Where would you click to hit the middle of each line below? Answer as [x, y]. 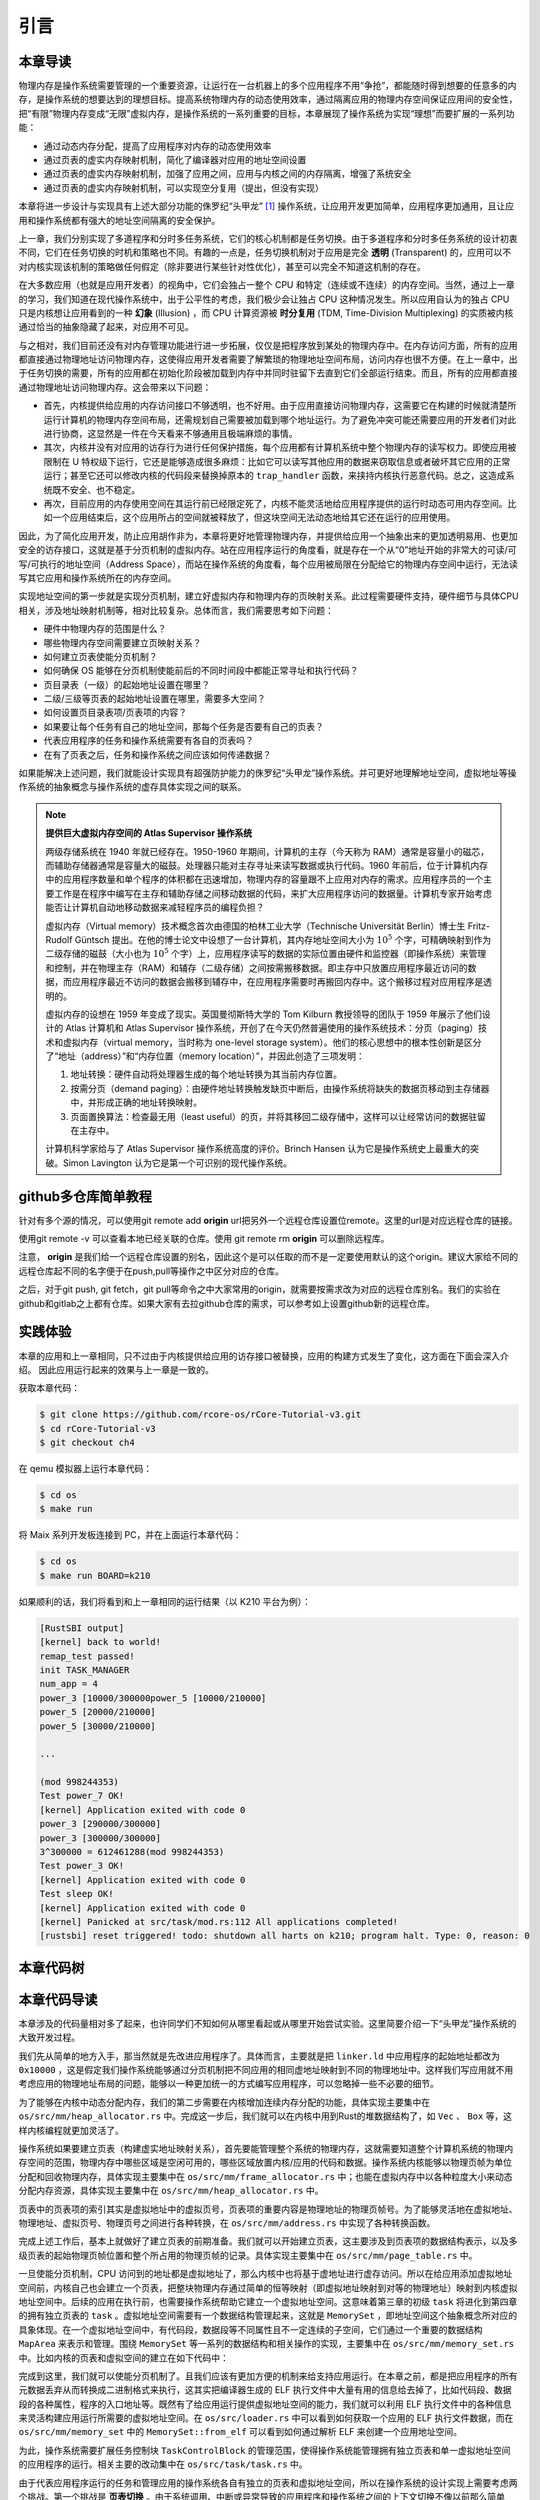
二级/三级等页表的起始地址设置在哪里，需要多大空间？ [155, 699]
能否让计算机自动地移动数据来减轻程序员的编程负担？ [155, 907]
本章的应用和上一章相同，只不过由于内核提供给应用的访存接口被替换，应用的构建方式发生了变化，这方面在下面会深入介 [263, 1356]
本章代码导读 [58, 1999]
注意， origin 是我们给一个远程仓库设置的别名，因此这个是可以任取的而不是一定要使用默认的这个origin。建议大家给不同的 [268, 1257]
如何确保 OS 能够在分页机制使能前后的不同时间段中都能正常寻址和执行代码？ [201, 671]
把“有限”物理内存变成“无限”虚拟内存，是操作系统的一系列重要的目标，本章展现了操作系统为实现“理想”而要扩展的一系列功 [266, 113]
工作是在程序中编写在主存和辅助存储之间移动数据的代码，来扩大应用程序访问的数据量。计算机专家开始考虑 [272, 893]
